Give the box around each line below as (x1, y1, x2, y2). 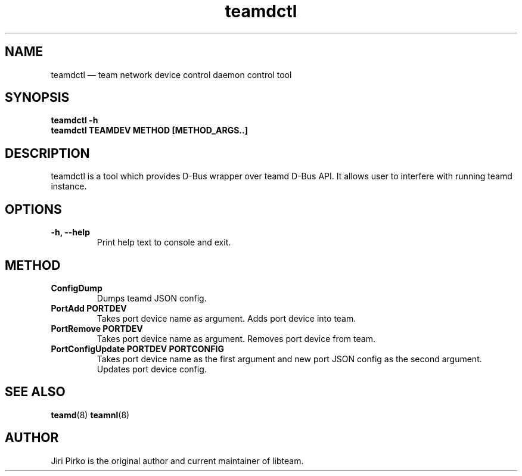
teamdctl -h (51, 115, 98, 126)
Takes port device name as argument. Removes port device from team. (97, 333, 375, 344)
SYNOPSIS (5, 90, 70, 105)
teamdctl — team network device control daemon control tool (51, 69, 292, 80)
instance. (51, 181, 87, 192)
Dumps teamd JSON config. (97, 293, 207, 303)
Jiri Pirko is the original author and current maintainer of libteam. (51, 455, 304, 466)
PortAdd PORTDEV (51, 303, 127, 313)
